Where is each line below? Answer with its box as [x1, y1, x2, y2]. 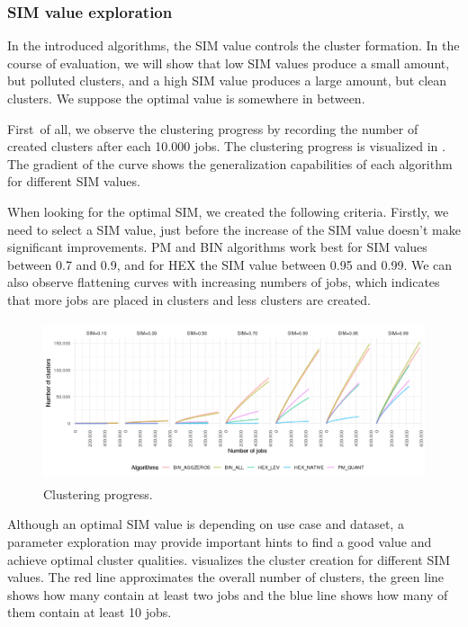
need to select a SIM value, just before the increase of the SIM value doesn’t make [7, 219, 461, 238]
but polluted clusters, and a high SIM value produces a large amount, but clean [7, 71, 447, 90]
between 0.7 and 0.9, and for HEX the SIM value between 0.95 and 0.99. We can [7, 255, 453, 273]
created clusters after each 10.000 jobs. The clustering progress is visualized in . [7, 137, 445, 156]
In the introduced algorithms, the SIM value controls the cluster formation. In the [7, 36, 460, 55]
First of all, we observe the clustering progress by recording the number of [7, 119, 418, 138]
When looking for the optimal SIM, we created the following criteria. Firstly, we [7, 202, 449, 220]
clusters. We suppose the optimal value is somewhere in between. [7, 89, 365, 107]
